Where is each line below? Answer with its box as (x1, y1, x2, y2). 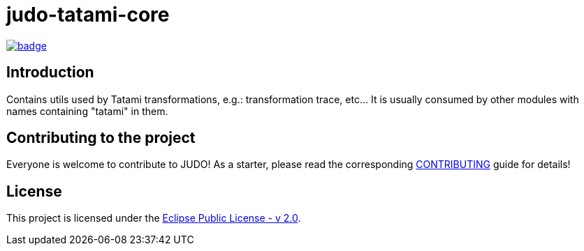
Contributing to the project (6, 129, 196, 147)
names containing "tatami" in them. (6, 105, 168, 117)
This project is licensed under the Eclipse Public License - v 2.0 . (6, 212, 301, 225)
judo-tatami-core (6, 3, 170, 26)
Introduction (6, 63, 94, 82)
